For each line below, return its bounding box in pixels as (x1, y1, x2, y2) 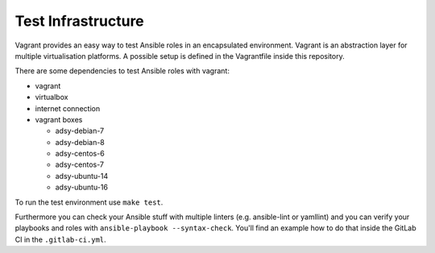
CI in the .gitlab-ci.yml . (14, 234, 106, 244)
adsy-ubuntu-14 (55, 171, 109, 180)
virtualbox (35, 93, 68, 102)
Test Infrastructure (14, 12, 144, 30)
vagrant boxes (35, 114, 83, 124)
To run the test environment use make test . (14, 197, 164, 207)
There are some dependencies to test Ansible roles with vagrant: (14, 66, 230, 76)
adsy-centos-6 (55, 149, 105, 159)
